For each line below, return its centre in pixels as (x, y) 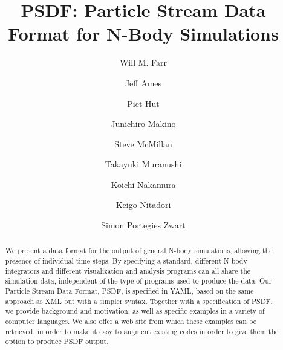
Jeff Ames (143, 83)
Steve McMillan (143, 144)
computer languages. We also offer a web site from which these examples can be (131, 321)
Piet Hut (143, 103)
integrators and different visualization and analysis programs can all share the (128, 271)
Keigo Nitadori (143, 205)
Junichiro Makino (143, 124)
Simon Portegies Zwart (143, 225)
